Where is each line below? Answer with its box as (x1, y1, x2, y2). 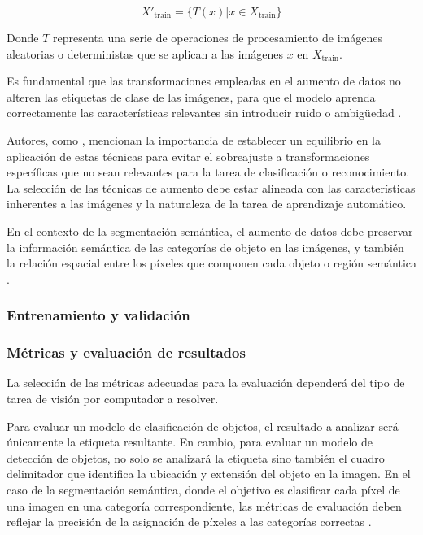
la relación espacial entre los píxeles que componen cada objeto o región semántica (7, 254, 416, 272)
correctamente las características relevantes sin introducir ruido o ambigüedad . (7, 104, 402, 121)
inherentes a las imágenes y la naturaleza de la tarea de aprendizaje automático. (7, 195, 407, 212)
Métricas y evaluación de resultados (7, 342, 246, 363)
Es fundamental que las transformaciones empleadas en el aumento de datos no (7, 72, 401, 89)
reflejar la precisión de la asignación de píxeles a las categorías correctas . (7, 513, 372, 530)
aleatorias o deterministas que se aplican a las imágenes (7, 45, 283, 62)
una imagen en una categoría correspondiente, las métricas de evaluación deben (7, 497, 402, 514)
